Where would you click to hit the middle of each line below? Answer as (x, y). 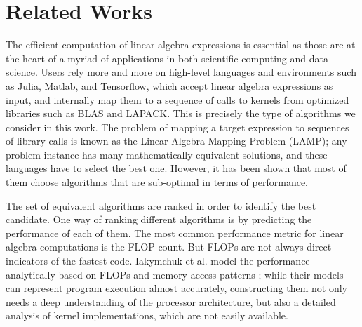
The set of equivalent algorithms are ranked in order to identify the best (161, 205)
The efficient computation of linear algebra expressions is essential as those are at (181, 45)
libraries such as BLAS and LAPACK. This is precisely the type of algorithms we (181, 113)
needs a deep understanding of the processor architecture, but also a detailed (171, 301)
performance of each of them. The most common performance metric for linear (175, 233)
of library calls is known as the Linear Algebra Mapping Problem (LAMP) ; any (176, 141)
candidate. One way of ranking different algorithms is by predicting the (159, 219)
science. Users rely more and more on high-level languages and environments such (181, 72)
